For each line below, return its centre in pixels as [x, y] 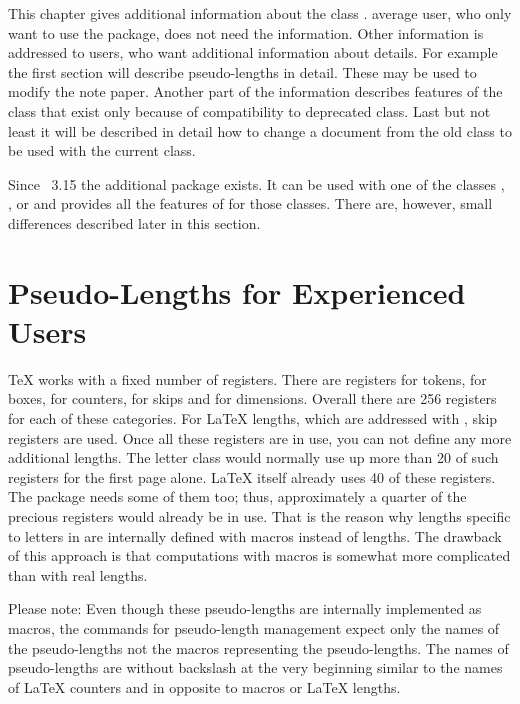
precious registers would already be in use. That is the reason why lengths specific [259, 516]
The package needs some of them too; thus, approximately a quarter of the [237, 496]
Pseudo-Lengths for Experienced [237, 291]
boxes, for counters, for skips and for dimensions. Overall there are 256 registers [252, 398]
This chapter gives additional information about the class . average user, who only [260, 13]
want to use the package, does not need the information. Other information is [246, 32]
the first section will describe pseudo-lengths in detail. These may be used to [242, 71]
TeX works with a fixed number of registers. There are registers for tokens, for [247, 378]
